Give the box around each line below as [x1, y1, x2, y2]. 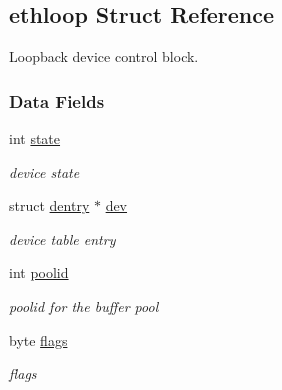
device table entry [9, 228, 116, 249]
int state [9, 128, 61, 149]
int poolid [9, 262, 69, 283]
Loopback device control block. [9, 46, 199, 67]
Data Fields [9, 88, 105, 113]
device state [9, 161, 80, 182]
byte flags [9, 329, 68, 350]
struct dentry [9, 195, 90, 216]
